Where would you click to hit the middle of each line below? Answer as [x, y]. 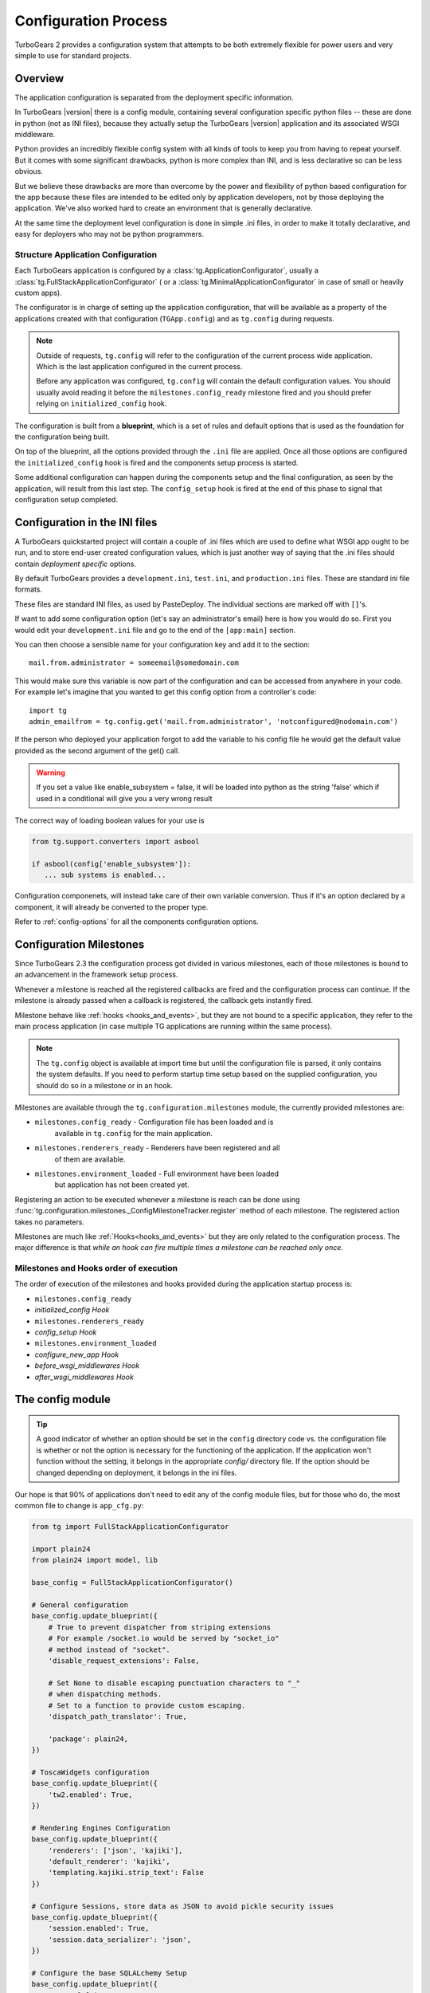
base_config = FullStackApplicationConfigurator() [133, 1583]
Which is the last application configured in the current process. [139, 367]
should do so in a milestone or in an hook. [105, 1085]
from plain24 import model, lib [95, 1560]
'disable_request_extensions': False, [124, 1661]
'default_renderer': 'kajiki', [109, 1861]
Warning [51, 772]
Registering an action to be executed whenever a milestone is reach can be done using [157, 1199]
